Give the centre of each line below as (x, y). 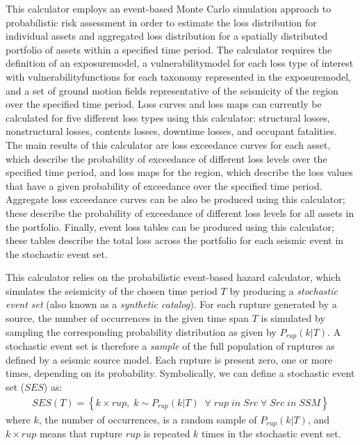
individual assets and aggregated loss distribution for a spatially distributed (167, 36)
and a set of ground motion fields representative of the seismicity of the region (172, 90)
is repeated (167, 433)
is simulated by (293, 318)
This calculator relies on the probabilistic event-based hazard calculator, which (173, 277)
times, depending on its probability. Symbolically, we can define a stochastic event (180, 373)
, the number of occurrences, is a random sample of (148, 419)
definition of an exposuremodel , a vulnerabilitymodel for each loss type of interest (180, 63)
